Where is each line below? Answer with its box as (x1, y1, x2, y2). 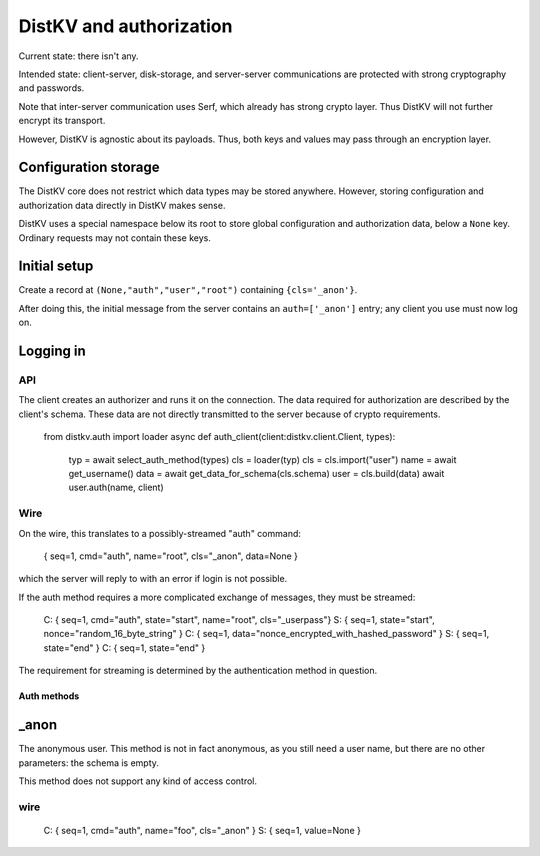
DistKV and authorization (18, 15, 233, 37)
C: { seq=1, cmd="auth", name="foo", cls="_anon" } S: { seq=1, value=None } (43, 824, 362, 836)
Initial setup (18, 258, 94, 275)
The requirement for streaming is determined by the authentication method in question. (18, 665, 378, 677)
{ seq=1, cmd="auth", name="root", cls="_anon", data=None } (43, 550, 299, 562)
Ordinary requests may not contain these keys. (18, 231, 212, 244)
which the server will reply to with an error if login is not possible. (18, 573, 288, 585)
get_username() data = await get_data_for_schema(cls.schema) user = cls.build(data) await (68, 467, 445, 479)
